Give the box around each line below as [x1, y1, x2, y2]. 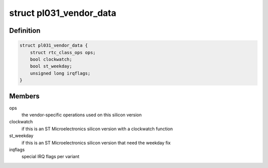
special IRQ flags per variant [21, 154, 79, 160]
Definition [9, 26, 41, 35]
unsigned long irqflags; [30, 70, 91, 76]
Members [9, 92, 40, 100]
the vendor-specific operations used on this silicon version [21, 112, 142, 118]
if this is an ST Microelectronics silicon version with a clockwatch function [21, 126, 173, 132]
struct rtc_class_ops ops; [30, 50, 96, 55]
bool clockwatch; [30, 56, 72, 62]
